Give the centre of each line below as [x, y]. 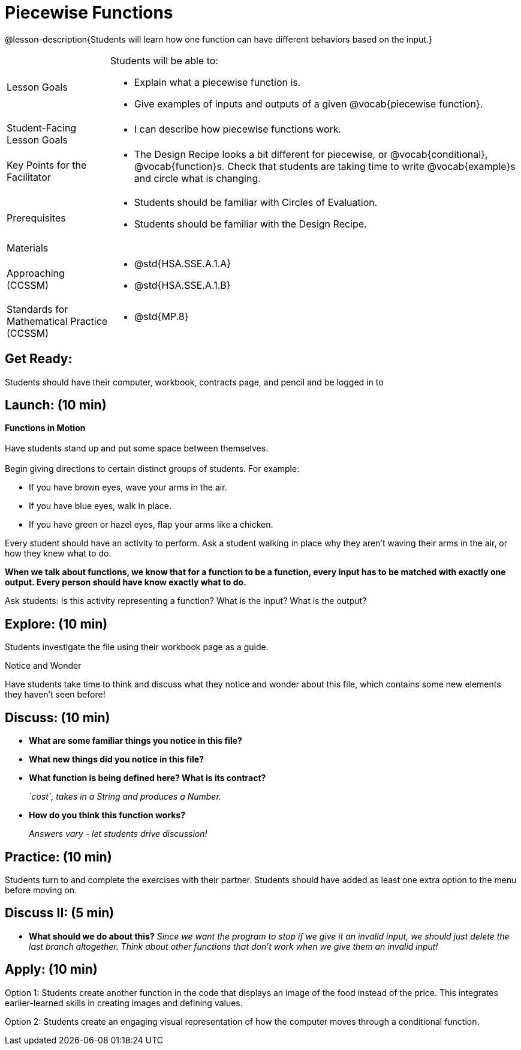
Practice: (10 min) [58, 857]
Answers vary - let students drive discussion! [118, 834]
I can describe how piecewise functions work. [238, 129]
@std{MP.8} [161, 316]
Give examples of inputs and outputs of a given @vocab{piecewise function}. [308, 104]
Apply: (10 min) [51, 970]
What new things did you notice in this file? [117, 759]
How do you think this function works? [107, 815]
